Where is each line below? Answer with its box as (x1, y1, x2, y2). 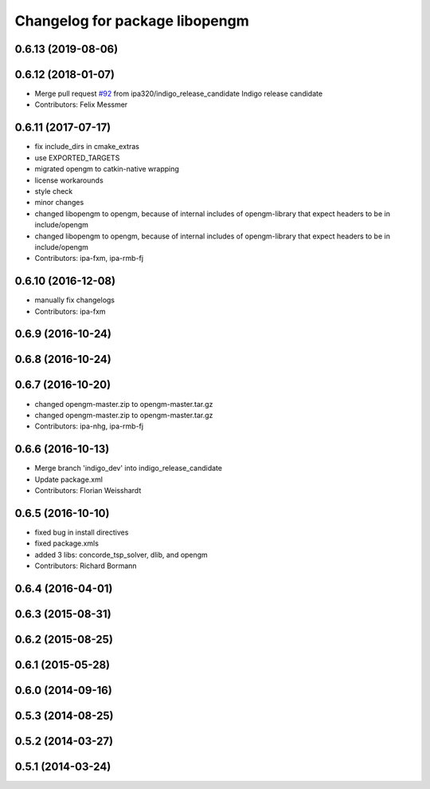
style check (34, 186, 73, 195)
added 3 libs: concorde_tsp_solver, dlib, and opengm (34, 550, 209, 559)
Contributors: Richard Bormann (34, 561, 137, 570)
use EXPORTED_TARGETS (34, 152, 120, 163)
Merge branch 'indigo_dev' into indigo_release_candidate (34, 464, 223, 473)
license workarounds (34, 176, 104, 185)
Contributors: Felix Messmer (34, 100, 128, 109)
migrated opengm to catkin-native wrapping (34, 164, 179, 174)
